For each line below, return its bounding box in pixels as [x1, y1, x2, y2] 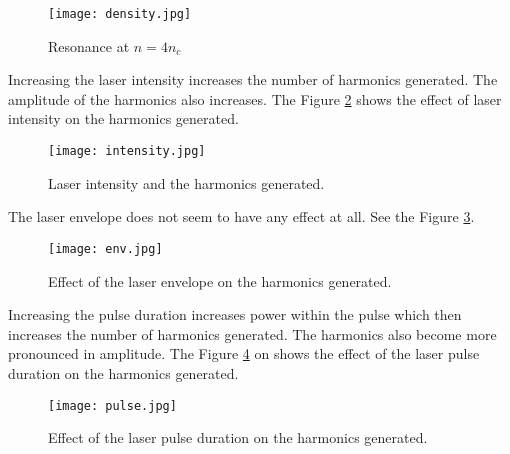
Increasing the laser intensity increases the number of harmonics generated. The [8, 69, 498, 90]
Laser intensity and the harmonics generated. [48, 172, 325, 193]
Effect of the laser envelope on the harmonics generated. [48, 270, 392, 291]
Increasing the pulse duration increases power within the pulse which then [8, 304, 462, 325]
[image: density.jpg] [48, 7, 192, 21]
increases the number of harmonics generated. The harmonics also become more [8, 323, 497, 344]
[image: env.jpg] [48, 241, 163, 256]
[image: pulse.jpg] [48, 398, 177, 413]
